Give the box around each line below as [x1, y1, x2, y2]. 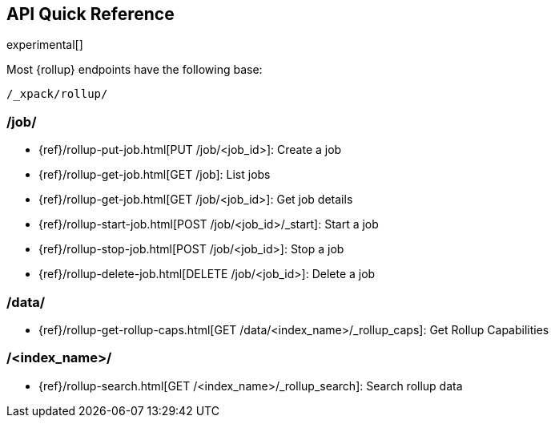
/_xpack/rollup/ [6, 87, 108, 101]
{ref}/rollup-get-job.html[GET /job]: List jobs [38, 168, 271, 182]
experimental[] [6, 38, 83, 52]
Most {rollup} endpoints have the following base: [6, 63, 263, 77]
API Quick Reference [6, 4, 175, 24]
